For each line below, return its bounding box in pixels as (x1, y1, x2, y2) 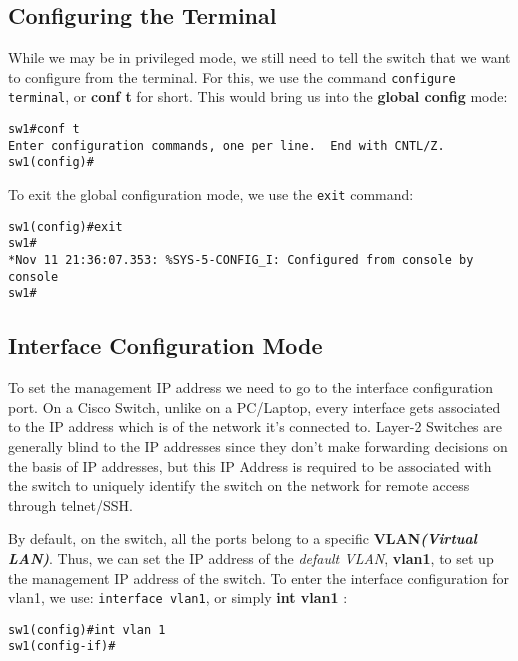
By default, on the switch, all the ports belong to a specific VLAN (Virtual (8, 528, 477, 549)
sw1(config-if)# (8, 639, 116, 654)
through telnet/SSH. (8, 494, 133, 515)
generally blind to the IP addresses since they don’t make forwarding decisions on (8, 436, 508, 456)
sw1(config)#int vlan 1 (8, 622, 166, 637)
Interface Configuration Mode (8, 330, 323, 361)
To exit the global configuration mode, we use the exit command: (8, 184, 414, 205)
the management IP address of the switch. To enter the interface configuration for (8, 567, 510, 588)
